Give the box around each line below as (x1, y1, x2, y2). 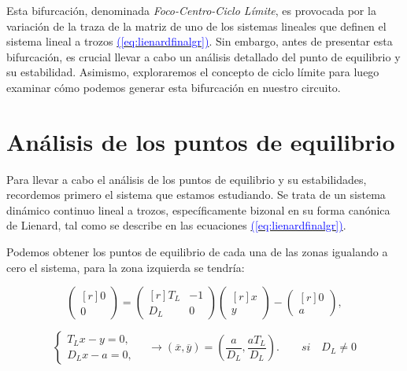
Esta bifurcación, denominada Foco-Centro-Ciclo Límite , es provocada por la (6, 2, 376, 18)
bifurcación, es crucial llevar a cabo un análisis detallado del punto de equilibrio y (6, 48, 401, 64)
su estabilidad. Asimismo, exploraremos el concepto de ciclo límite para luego (6, 64, 379, 80)
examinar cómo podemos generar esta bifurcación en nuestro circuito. (6, 79, 341, 95)
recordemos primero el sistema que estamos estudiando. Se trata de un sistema (6, 186, 386, 203)
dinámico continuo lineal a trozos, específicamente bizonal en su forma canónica (6, 201, 390, 218)
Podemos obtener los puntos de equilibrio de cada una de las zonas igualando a (6, 244, 388, 260)
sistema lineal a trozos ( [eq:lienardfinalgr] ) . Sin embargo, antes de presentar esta (6, 33, 393, 50)
